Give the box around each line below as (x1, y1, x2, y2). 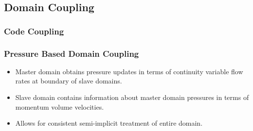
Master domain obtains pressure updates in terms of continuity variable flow (15, 66, 243, 76)
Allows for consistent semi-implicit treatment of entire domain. (15, 118, 203, 128)
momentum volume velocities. (15, 101, 104, 112)
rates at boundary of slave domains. (15, 76, 122, 86)
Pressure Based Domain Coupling (4, 47, 139, 59)
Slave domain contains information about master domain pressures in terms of (15, 92, 249, 102)
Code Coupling (4, 25, 64, 37)
